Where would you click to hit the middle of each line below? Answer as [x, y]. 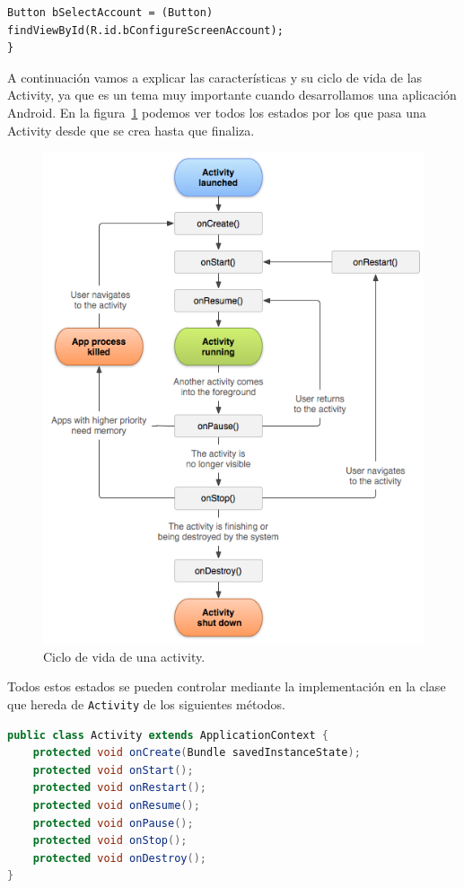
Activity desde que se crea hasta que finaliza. [131, 130]
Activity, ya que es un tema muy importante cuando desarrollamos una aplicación [232, 95]
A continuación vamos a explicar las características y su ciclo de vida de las [215, 77]
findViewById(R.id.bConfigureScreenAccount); [145, 30]
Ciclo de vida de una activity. [124, 656]
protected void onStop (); [110, 841]
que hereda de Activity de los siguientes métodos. [146, 703]
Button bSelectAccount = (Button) [110, 13]
